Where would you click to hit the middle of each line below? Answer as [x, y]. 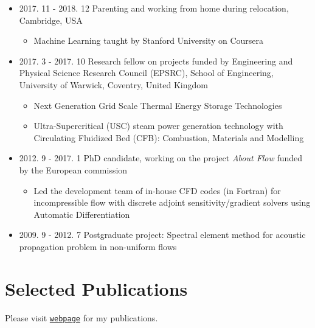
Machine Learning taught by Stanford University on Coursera [149, 40]
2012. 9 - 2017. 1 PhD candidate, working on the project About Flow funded [161, 158]
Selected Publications [96, 288]
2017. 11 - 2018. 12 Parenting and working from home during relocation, [154, 8]
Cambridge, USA [51, 20]
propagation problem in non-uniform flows [98, 246]
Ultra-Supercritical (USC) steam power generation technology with [158, 126]
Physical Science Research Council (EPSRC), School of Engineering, [146, 73]
